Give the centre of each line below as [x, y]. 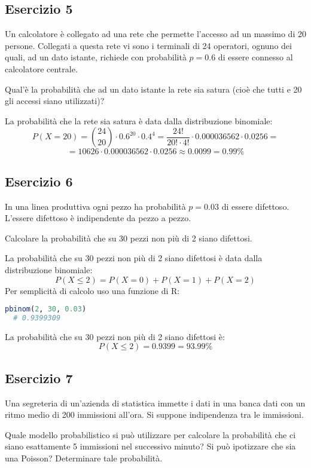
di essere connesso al [255, 57]
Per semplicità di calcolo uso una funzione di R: [92, 290]
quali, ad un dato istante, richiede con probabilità [96, 57]
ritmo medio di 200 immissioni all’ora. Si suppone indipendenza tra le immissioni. [154, 415]
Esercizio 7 [39, 377]
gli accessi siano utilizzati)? [55, 101]
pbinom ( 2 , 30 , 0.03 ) [46, 309]
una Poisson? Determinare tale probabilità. [84, 458]
